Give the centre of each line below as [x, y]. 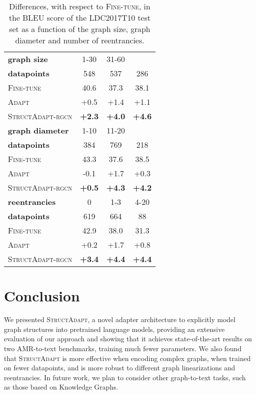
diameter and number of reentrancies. [80, 40]
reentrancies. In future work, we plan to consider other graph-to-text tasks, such [125, 377]
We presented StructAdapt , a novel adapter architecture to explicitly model [120, 319]
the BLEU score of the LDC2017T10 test [80, 17]
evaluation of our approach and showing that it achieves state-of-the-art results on [128, 339]
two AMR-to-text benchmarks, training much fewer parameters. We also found [123, 348]
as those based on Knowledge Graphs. [61, 387]
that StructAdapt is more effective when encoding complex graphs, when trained [127, 358]
